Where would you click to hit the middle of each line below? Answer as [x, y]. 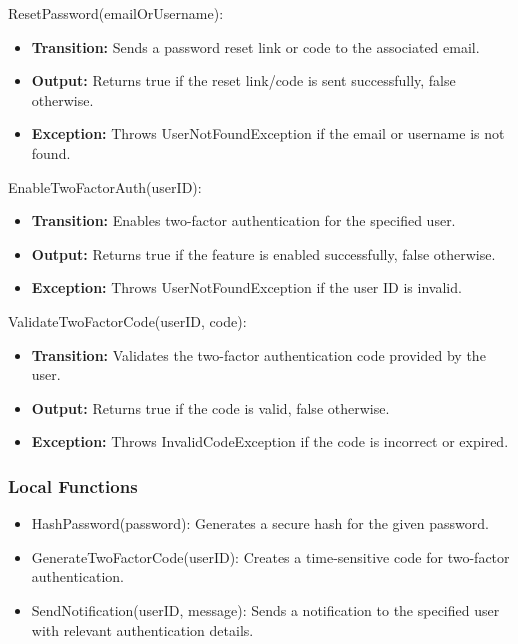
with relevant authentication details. [142, 629]
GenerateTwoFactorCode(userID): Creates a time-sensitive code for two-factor [270, 556]
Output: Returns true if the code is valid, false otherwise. [210, 407]
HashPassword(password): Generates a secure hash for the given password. [260, 523]
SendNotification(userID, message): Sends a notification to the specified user [265, 609]
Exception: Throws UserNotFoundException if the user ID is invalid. [246, 287]
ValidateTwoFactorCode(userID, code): [127, 320]
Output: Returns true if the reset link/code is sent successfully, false [243, 80]
